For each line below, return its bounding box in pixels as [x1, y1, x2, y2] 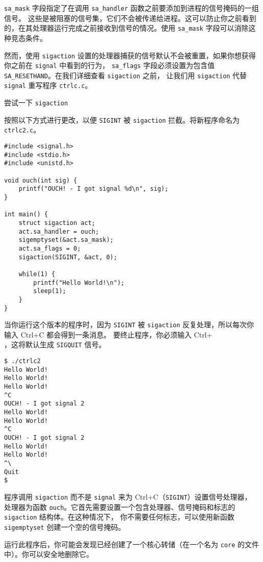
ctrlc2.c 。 [4, 124, 41, 135]
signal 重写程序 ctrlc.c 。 [4, 80, 92, 91]
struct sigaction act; [18, 219, 95, 227]
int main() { [4, 211, 48, 218]
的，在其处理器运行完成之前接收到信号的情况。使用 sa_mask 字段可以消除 [4, 23, 249, 33]
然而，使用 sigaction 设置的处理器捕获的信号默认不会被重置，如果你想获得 [4, 50, 256, 60]
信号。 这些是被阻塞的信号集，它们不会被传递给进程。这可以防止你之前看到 [4, 12, 256, 23]
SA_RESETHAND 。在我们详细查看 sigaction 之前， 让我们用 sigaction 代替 [4, 70, 247, 80]
